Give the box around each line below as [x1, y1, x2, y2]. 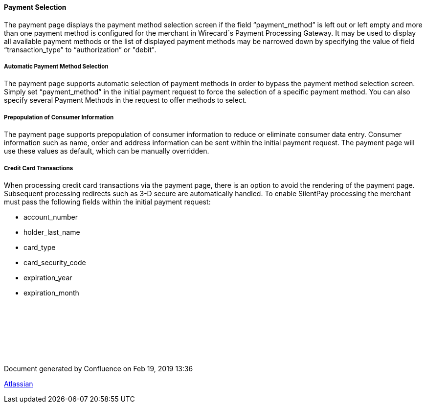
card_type [23, 243, 56, 251]
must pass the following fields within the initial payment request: [4, 197, 211, 206]
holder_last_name [23, 227, 80, 236]
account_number [23, 212, 78, 221]
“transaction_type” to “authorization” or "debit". [4, 45, 157, 54]
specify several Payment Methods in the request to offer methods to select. [4, 96, 247, 105]
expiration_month [23, 288, 79, 297]
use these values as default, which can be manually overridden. [4, 147, 209, 156]
